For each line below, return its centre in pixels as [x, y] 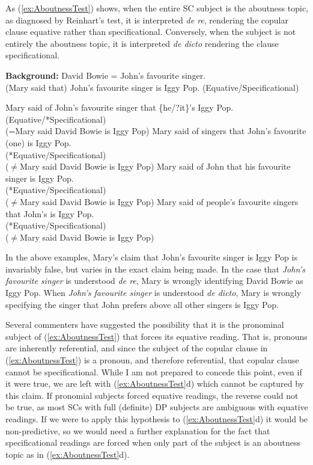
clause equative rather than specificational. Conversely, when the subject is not [151, 32]
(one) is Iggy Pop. [38, 142]
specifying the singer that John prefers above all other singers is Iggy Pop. [142, 304]
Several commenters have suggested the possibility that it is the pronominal [145, 325]
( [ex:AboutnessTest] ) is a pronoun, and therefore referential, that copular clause [152, 360]
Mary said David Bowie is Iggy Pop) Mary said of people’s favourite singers [159, 201]
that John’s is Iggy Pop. [50, 213]
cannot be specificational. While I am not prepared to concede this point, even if [154, 371]
